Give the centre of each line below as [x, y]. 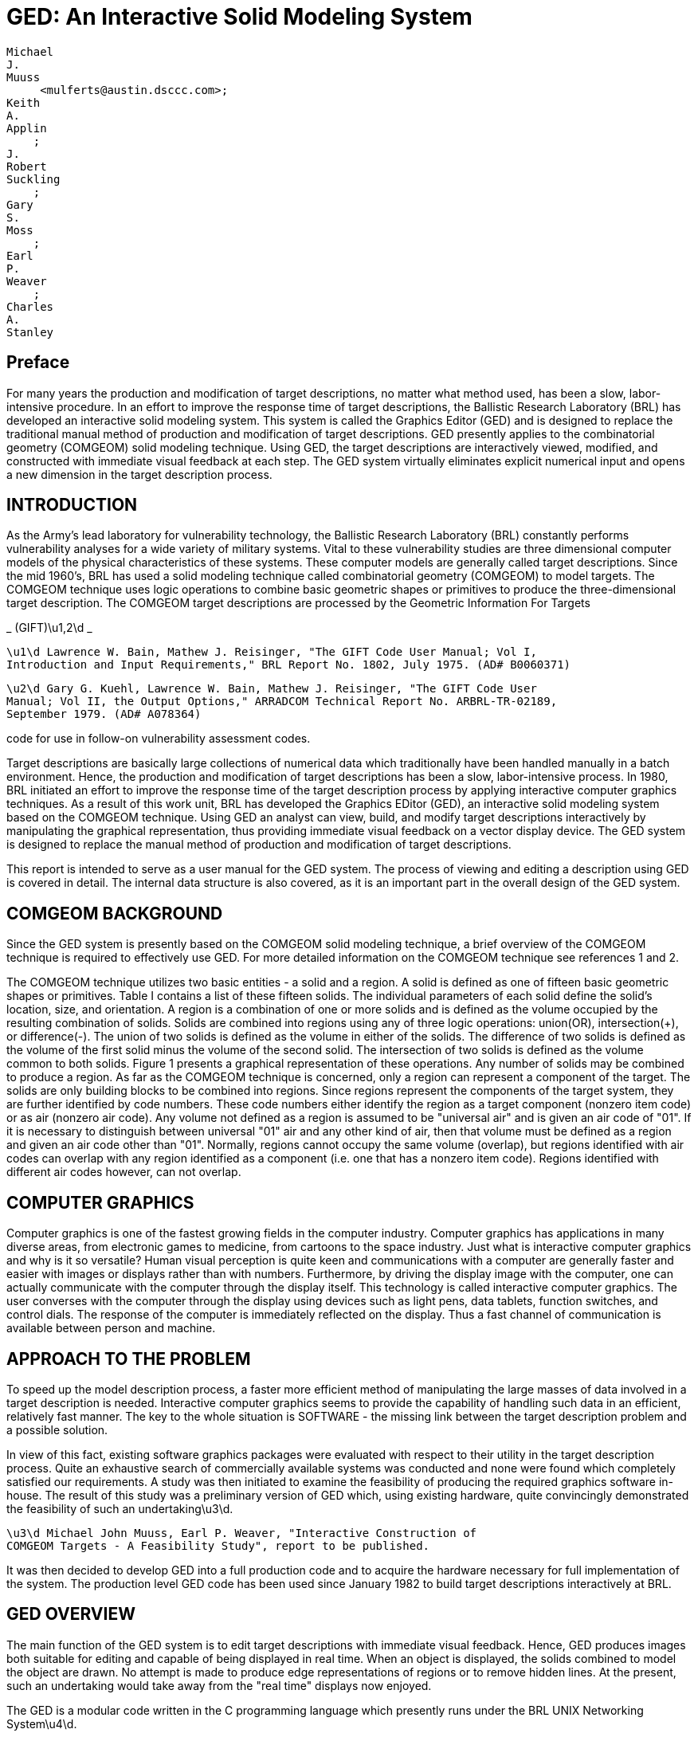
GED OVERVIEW [71, 1614]
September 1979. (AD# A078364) [104, 714]
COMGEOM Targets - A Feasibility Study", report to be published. [218, 1545]
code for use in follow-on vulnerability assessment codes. [159, 739]
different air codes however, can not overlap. [124, 1172]
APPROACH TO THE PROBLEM [129, 1359]
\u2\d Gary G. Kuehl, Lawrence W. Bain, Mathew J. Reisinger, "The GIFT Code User [272, 689]
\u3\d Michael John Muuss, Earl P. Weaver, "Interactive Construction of [242, 1533]
